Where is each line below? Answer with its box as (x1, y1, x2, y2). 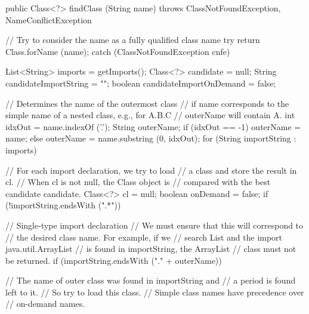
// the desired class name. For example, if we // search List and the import (5, 230, 283, 243)
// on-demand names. (5, 297, 85, 310)
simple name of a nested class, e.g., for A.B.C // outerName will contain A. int (5, 109, 295, 121)
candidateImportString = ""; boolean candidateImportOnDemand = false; (5, 76, 276, 89)
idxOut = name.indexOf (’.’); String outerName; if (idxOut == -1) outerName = (5, 120, 301, 133)
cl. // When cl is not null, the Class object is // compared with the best (5, 176, 271, 188)
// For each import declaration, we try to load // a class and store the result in (5, 164, 297, 176)
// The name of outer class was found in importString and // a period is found (5, 274, 296, 287)
